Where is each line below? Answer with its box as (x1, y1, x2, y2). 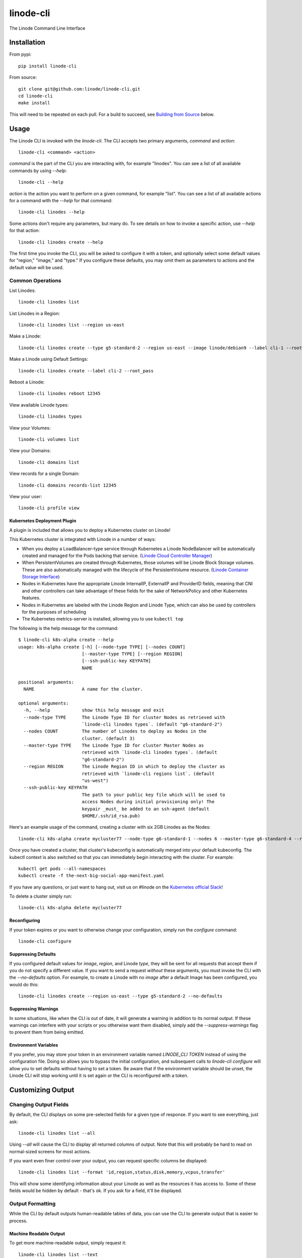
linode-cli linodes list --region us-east (18, 322, 125, 328)
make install (18, 100, 50, 106)
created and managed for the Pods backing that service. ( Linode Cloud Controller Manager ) (22, 553, 212, 559)
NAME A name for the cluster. (23, 686, 143, 692)
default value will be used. (9, 264, 64, 270)
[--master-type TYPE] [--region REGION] (82, 651, 183, 657)
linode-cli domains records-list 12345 (18, 482, 117, 488)
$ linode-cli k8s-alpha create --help (18, 637, 114, 643)
